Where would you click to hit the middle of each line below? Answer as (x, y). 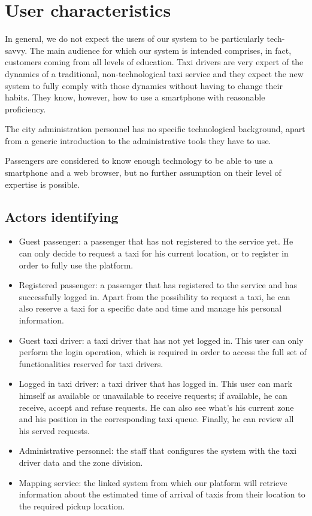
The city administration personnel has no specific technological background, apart (155, 129)
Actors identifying (62, 216)
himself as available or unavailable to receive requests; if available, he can (153, 395)
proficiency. (25, 109)
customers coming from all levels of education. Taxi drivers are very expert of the (154, 62)
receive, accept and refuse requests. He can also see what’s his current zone (156, 407)
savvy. (16, 50)
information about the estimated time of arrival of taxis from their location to (162, 494)
